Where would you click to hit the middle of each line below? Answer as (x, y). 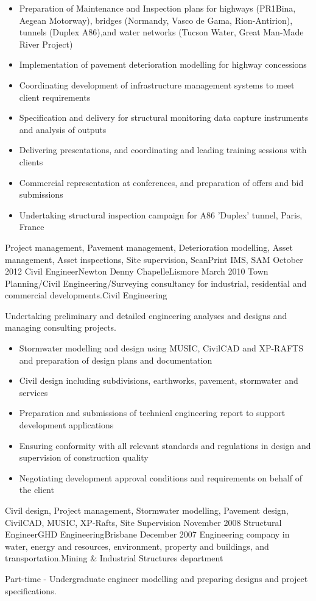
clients (31, 161)
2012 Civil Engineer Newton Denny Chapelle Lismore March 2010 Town (137, 271)
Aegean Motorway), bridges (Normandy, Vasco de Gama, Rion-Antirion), (156, 20)
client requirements (55, 97)
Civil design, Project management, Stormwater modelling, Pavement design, (147, 510)
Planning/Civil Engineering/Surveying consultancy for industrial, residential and (156, 283)
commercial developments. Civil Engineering (86, 295)
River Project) (46, 44)
